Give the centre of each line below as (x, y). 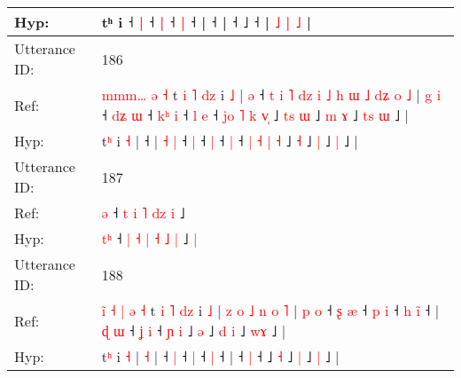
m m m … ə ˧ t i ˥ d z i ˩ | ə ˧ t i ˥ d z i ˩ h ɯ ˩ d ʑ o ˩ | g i (271, 94)
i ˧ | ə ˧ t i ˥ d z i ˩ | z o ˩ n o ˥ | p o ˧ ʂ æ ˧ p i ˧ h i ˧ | (270, 310)
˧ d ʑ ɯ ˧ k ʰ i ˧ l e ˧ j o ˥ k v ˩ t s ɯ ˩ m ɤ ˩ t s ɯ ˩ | (255, 115)
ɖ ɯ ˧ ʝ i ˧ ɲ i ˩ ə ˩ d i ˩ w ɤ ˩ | (194, 331)
